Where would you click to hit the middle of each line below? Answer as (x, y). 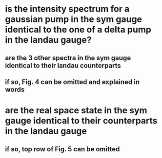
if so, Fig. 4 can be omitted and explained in (72, 82)
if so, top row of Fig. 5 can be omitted (62, 149)
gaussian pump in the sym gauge (74, 19)
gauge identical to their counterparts (81, 121)
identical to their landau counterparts (63, 65)
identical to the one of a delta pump (78, 30)
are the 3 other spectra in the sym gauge (68, 58)
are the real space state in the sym (76, 111)
